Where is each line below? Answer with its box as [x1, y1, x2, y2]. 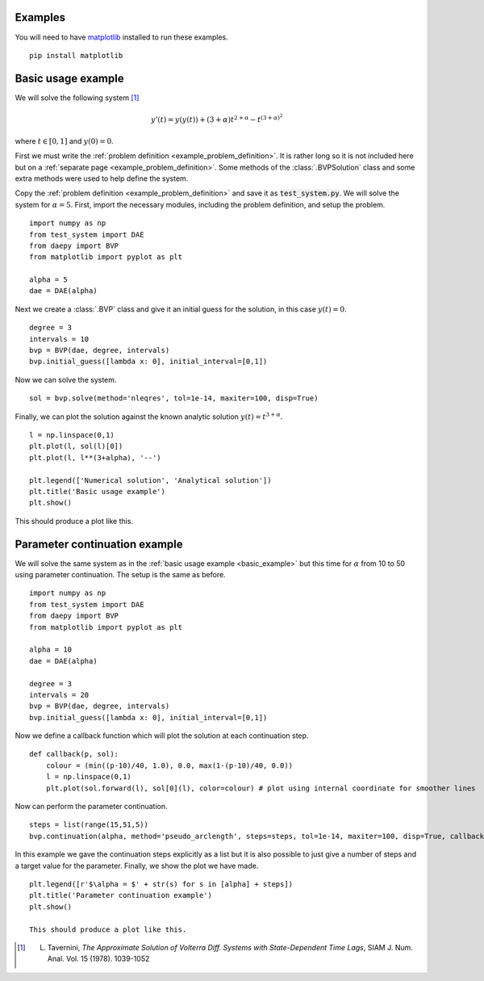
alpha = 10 [29, 645, 73, 654]
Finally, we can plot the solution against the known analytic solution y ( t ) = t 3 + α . [15, 410, 283, 421]
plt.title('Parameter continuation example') [29, 891, 213, 900]
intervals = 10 [29, 334, 90, 343]
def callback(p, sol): [29, 749, 119, 759]
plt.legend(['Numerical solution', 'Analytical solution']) [29, 476, 272, 484]
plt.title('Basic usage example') [29, 487, 165, 496]
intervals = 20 [29, 690, 90, 699]
